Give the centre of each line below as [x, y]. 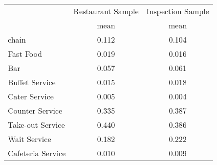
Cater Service [31, 96]
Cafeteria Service [37, 153]
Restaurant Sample [106, 11]
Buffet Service [32, 82]
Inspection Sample [178, 11]
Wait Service [30, 139]
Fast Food [25, 54]
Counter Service [35, 110]
